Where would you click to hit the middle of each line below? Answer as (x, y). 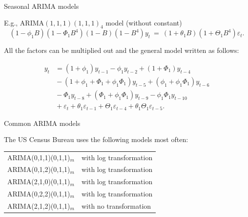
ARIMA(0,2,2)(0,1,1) (39, 194)
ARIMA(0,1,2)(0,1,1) (39, 169)
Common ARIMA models (42, 123)
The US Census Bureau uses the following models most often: (96, 139)
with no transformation (116, 205)
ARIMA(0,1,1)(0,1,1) (39, 157)
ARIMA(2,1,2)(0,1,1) (39, 205)
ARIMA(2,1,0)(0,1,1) (39, 181)
